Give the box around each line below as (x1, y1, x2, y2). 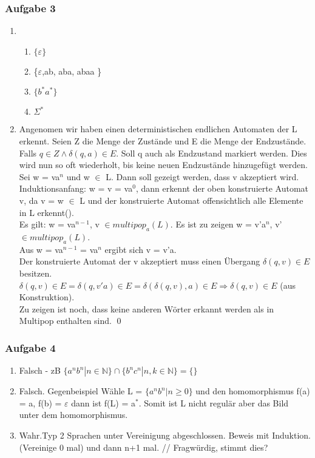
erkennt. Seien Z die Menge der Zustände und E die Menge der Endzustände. (19, 135, 307, 147)
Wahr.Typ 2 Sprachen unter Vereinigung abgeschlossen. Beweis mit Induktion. (19, 428, 311, 441)
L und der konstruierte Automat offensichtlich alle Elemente (80, 194, 303, 206)
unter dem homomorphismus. (19, 408, 128, 421)
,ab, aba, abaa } (42, 64, 102, 77)
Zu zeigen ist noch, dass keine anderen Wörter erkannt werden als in (19, 302, 274, 315)
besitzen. (19, 266, 52, 279)
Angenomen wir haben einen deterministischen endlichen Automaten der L (19, 123, 297, 135)
